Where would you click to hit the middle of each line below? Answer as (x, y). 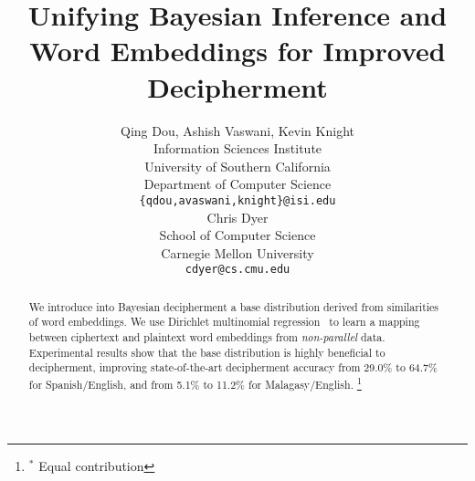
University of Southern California (237, 166)
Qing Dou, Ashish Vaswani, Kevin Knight (237, 130)
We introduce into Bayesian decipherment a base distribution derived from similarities (234, 306)
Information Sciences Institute (237, 148)
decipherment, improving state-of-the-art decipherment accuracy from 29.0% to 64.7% (233, 367)
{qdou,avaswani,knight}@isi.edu (237, 200)
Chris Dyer (237, 217)
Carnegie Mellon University (237, 252)
